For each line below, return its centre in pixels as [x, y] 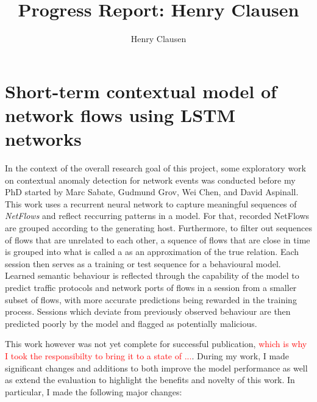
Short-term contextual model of [141, 91]
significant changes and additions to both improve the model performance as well [156, 368]
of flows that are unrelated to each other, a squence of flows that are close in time [158, 239]
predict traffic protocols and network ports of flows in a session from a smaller [151, 287]
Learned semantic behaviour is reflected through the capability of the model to [152, 275]
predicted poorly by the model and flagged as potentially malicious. [131, 323]
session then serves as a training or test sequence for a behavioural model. [143, 263]
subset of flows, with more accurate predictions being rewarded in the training [151, 299]
